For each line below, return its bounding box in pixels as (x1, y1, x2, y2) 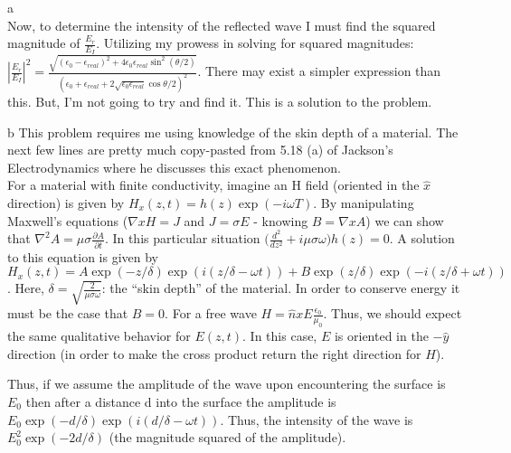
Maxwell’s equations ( (7, 211, 128, 230)
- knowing (253, 211, 308, 230)
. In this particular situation (104, 229, 260, 248)
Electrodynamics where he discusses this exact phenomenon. (7, 157, 341, 176)
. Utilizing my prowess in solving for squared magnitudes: (96, 33, 414, 52)
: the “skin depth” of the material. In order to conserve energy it (101, 278, 460, 297)
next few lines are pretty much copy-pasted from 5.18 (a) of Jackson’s (7, 140, 393, 159)
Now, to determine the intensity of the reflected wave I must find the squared (7, 15, 436, 34)
